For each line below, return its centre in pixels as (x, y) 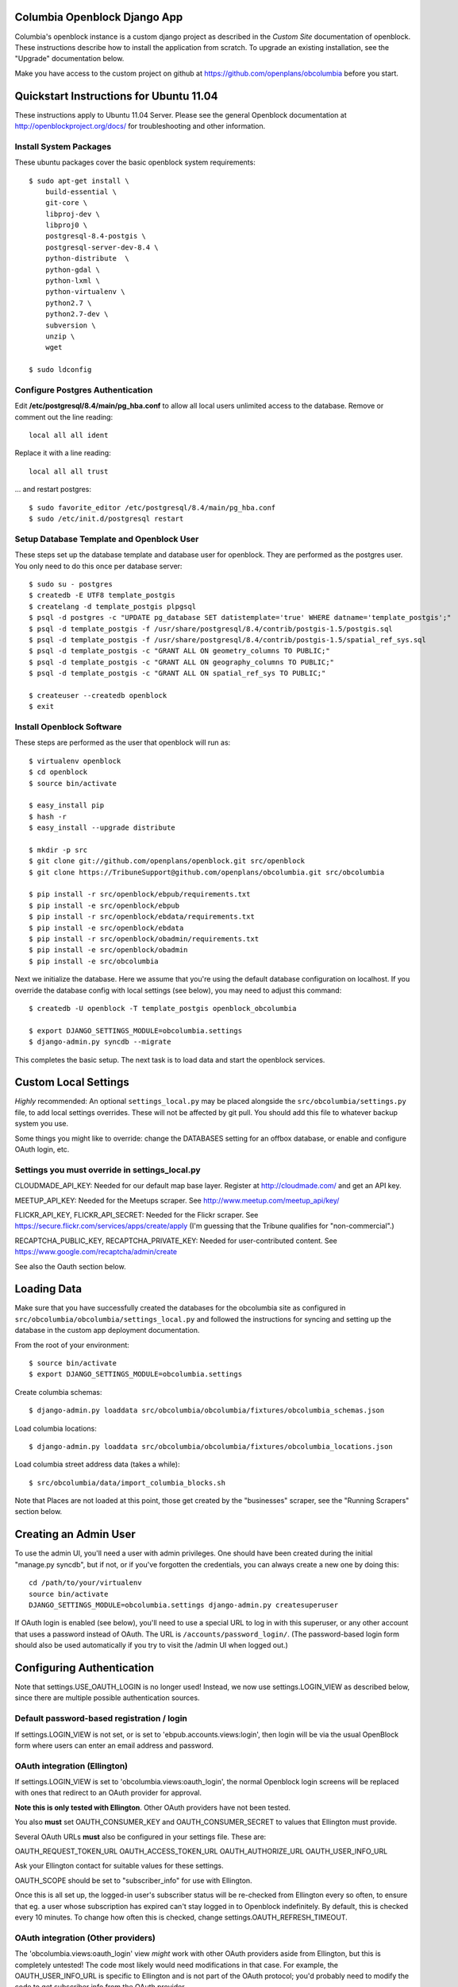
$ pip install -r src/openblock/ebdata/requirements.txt (142, 917)
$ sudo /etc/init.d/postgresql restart (106, 519)
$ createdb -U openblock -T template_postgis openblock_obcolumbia (163, 1008)
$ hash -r (48, 816)
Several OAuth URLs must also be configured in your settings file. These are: (140, 1837)
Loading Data (48, 1289)
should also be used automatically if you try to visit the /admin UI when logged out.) (152, 1645)
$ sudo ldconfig (60, 370)
